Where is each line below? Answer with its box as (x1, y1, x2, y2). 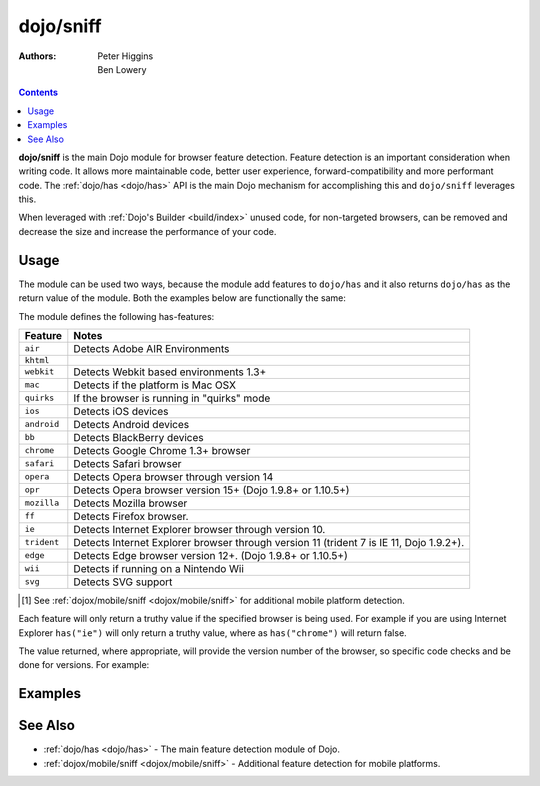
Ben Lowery (97, 63, 147, 75)
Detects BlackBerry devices (73, 430, 204, 444)
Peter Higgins (97, 50, 154, 62)
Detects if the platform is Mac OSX (73, 378, 237, 392)
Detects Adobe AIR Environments (73, 341, 230, 355)
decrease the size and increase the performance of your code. (18, 225, 277, 237)
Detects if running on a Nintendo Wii (73, 561, 245, 575)
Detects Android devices (73, 417, 190, 431)
